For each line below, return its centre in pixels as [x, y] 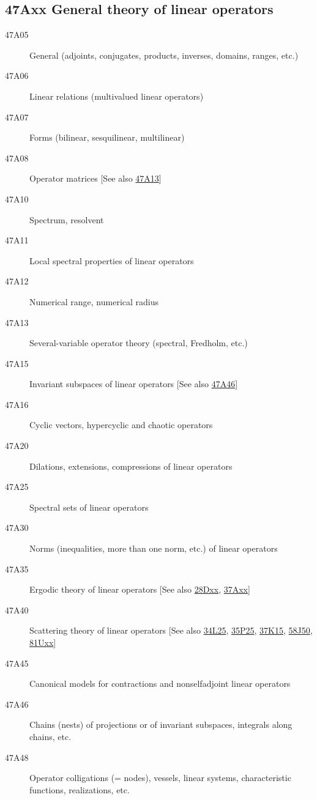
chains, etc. [50, 736]
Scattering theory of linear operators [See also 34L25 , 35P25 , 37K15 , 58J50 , [171, 630]
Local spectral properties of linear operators [112, 260]
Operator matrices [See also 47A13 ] [95, 178]
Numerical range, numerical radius [94, 301]
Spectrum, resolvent [67, 219]
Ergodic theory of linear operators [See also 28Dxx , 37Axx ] [140, 589]
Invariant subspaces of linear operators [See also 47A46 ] [134, 384]
